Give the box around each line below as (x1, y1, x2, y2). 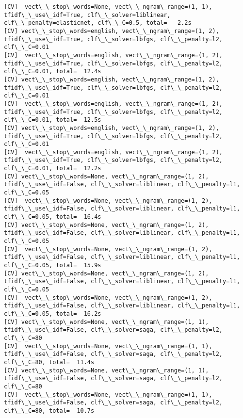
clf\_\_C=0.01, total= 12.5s (4, 116, 101, 124)
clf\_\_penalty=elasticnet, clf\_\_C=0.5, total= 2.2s (4, 19, 192, 27)
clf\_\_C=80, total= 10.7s (4, 407, 95, 414)
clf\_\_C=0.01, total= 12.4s (4, 68, 101, 75)
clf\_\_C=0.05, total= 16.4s (4, 213, 101, 221)
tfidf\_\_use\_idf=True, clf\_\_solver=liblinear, (4, 11, 171, 18)
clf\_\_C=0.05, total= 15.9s (4, 262, 101, 269)
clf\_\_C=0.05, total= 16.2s (4, 310, 101, 317)
